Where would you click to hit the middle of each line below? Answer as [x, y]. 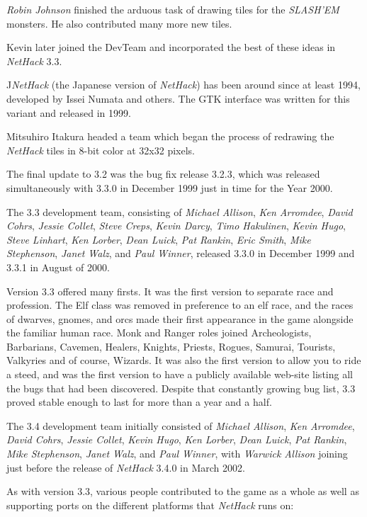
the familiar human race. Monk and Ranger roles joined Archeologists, [159, 333]
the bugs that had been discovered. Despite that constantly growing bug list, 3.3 [181, 388]
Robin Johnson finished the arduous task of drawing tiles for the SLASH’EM [173, 9]
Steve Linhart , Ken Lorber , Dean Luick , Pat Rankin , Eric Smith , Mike [159, 239]
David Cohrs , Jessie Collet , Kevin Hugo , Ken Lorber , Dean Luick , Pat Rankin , [177, 439]
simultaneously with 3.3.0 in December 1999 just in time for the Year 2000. [170, 187]
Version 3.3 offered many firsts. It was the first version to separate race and [170, 291]
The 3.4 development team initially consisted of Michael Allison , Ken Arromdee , [181, 425]
